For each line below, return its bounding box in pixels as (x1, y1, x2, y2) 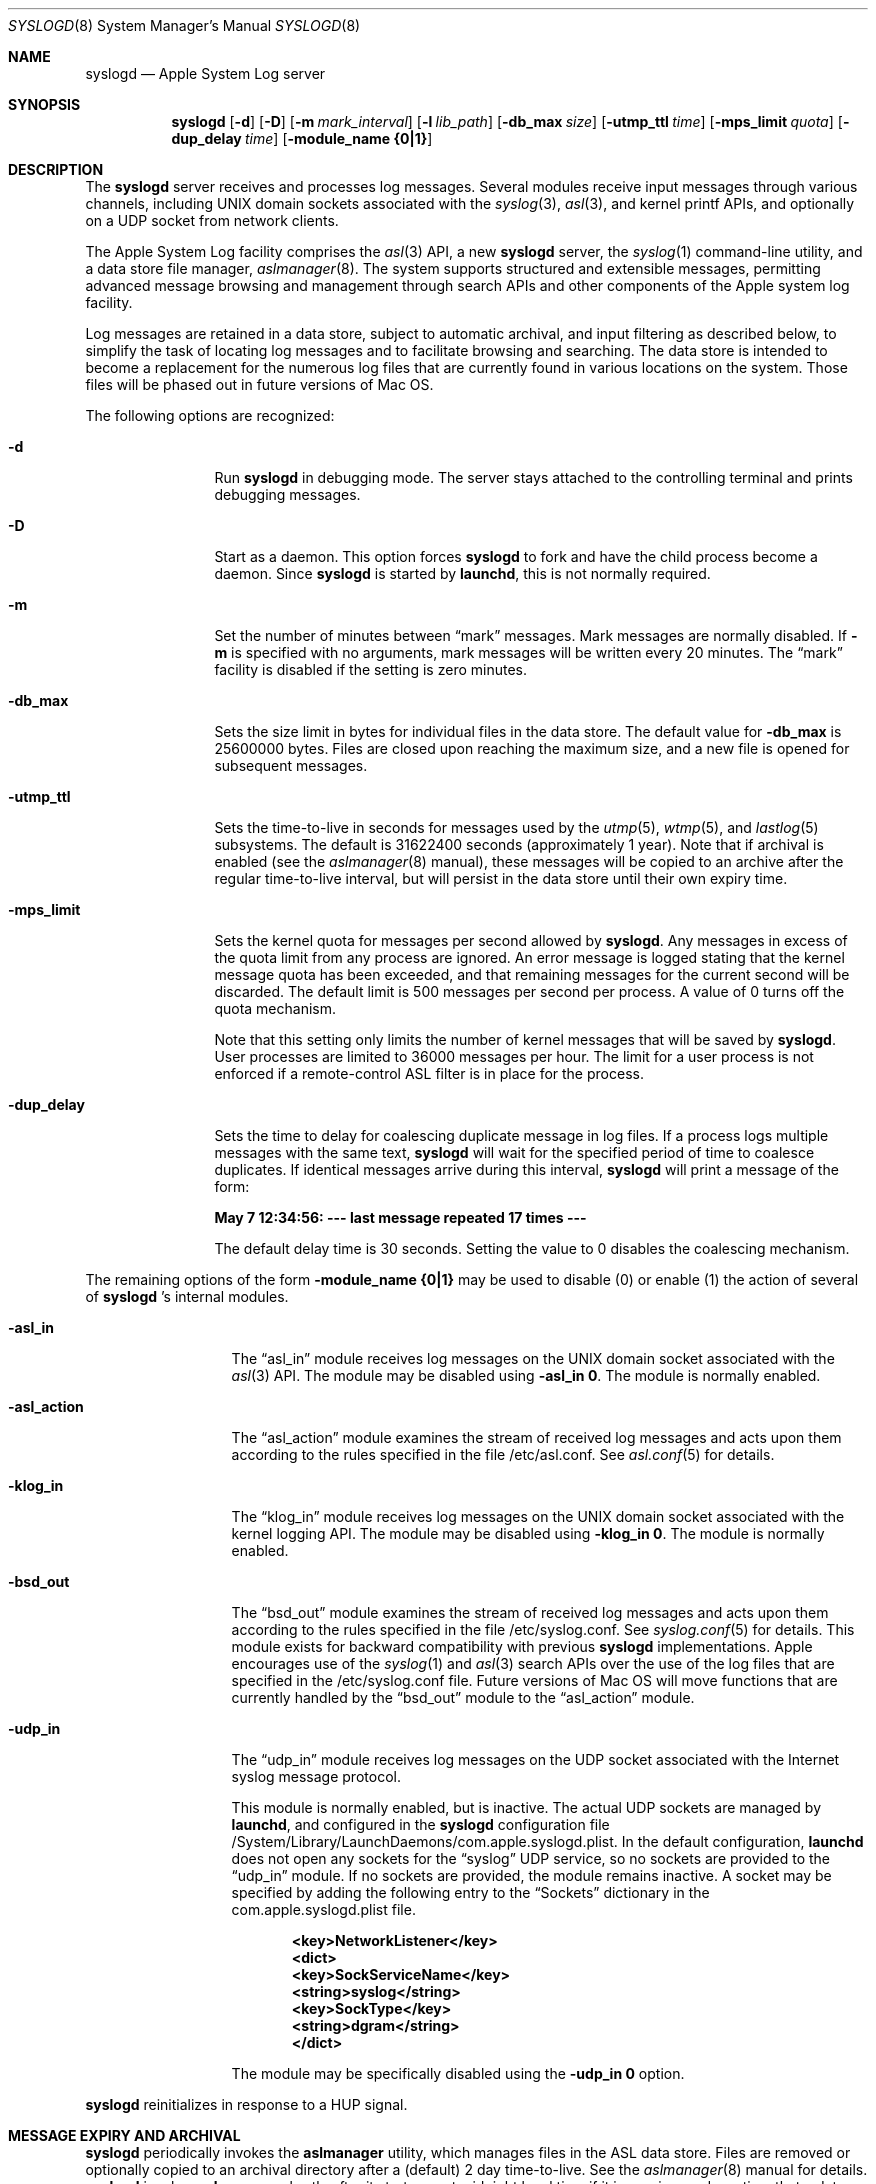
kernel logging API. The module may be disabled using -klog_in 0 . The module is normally (231, 1525, 825, 1542)
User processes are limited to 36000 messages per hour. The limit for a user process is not (214, 1048, 814, 1065)
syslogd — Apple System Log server (85, 65, 326, 82)
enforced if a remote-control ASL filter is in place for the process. (214, 1065, 644, 1082)
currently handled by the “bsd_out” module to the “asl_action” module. (231, 1689, 695, 1706)
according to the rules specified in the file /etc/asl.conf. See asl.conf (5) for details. (231, 1446, 775, 1463)
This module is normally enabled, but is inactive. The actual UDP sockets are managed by (231, 1799, 822, 1816)
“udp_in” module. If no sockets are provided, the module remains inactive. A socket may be (231, 1867, 832, 1884)
